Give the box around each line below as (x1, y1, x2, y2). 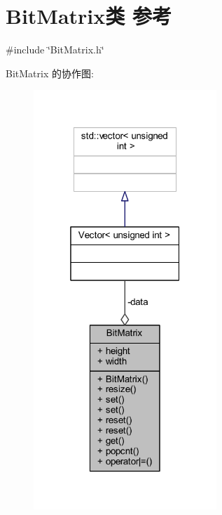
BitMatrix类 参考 (6, 1, 172, 30)
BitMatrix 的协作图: (6, 65, 94, 80)
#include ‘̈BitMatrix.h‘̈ (6, 42, 104, 57)
